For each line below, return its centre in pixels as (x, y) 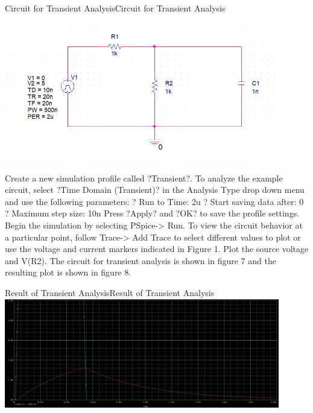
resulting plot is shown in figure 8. (68, 272)
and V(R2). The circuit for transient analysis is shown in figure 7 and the (141, 260)
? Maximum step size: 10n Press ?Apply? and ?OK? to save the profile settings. (152, 213)
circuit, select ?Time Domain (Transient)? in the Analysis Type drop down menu (155, 190)
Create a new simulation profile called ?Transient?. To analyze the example (144, 178)
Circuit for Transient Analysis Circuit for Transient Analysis (115, 8)
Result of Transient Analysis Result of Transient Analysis (110, 292)
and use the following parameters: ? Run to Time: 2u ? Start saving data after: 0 (154, 201)
